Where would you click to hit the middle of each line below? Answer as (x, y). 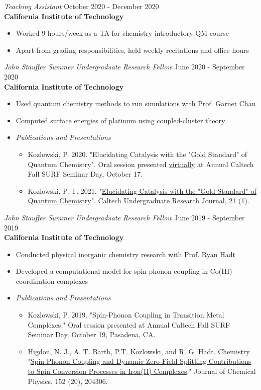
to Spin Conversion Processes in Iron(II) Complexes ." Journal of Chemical (142, 371)
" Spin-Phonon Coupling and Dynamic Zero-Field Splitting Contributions (140, 361)
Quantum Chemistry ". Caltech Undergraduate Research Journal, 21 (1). (139, 201)
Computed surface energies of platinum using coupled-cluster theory (120, 120)
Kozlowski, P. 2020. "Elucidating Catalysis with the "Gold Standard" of (138, 154)
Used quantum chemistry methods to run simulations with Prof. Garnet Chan (136, 103)
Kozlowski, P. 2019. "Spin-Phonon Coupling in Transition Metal (126, 315)
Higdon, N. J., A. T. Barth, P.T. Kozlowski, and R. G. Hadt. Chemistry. (140, 351)
